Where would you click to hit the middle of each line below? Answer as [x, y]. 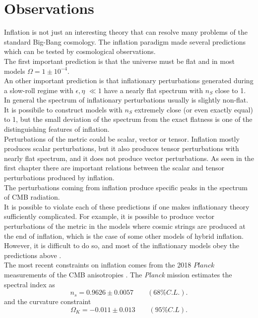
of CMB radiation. [32, 197]
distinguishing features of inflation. [57, 129]
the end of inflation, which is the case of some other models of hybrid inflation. [124, 236]
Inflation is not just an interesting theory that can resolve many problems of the [126, 32]
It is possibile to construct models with [63, 109]
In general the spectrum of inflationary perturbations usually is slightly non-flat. [126, 100]
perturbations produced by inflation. [59, 178]
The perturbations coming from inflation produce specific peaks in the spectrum [126, 187]
